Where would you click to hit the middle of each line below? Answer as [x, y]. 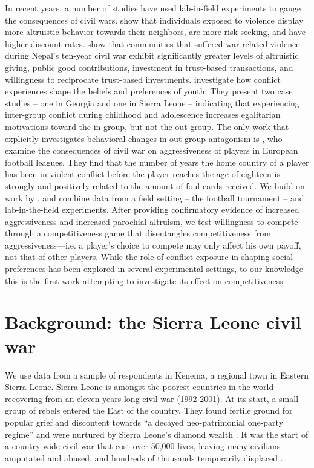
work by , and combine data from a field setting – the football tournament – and [155, 197]
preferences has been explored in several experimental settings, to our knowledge [154, 269]
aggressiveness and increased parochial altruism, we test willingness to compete [152, 221]
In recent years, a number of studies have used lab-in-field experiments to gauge [153, 8]
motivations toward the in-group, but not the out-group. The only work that [147, 126]
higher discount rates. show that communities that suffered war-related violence [152, 43]
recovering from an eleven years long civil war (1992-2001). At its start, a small [152, 398]
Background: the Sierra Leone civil [153, 322]
